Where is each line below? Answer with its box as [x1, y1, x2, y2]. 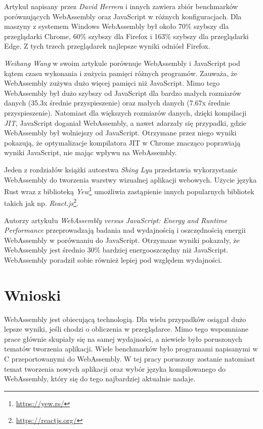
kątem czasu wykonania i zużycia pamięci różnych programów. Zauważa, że [4, 67, 237, 78]
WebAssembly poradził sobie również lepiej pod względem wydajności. [4, 254, 222, 265]
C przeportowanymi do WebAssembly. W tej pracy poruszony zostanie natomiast [4, 353, 255, 364]
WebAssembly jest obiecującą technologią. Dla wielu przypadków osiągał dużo [4, 313, 246, 324]
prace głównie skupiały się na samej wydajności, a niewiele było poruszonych [4, 333, 242, 344]
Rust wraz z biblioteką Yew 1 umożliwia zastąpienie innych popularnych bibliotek [4, 185, 254, 196]
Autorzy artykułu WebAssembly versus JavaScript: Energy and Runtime [4, 214, 228, 225]
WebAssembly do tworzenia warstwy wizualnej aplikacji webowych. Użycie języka [4, 174, 257, 185]
